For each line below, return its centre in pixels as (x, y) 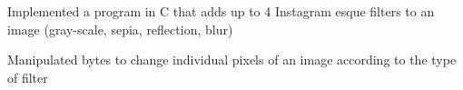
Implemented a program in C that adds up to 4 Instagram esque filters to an (221, 11)
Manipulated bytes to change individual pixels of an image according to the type (232, 60)
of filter (28, 77)
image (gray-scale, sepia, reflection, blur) (120, 29)
